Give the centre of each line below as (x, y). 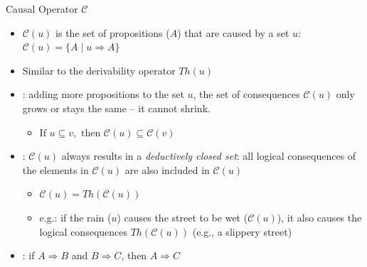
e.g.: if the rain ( (75, 217)
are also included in (167, 169)
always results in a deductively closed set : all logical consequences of (209, 156)
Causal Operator (42, 9)
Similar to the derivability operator (99, 70)
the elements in (55, 169)
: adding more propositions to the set (103, 94)
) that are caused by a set (233, 32)
